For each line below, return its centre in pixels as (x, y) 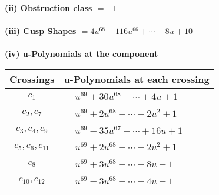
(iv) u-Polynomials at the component (82, 54)
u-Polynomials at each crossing (137, 79)
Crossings (32, 79)
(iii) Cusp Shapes (41, 31)
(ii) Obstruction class (49, 8)
